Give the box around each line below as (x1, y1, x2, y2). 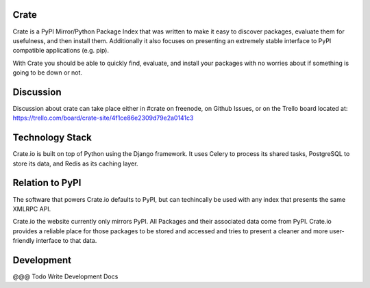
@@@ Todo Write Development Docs (12, 272, 119, 280)
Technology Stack (12, 132, 92, 144)
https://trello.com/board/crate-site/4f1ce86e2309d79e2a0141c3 (12, 114, 194, 122)
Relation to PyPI (12, 177, 82, 189)
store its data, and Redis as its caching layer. (12, 159, 138, 168)
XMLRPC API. (12, 205, 51, 213)
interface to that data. (36, 237, 97, 245)
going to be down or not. (12, 68, 82, 77)
